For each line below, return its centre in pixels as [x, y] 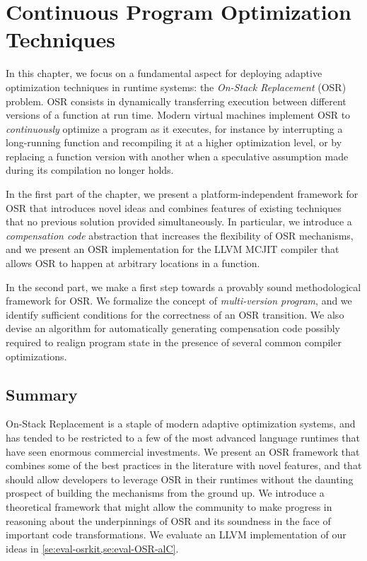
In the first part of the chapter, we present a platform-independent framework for [182, 194]
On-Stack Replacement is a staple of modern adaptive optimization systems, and [181, 424]
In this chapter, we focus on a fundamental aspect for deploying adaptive [164, 73]
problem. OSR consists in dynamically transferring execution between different [176, 101]
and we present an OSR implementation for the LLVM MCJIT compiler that [173, 249]
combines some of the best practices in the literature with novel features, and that [184, 465]
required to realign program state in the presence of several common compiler [174, 342]
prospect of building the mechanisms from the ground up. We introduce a [165, 493]
